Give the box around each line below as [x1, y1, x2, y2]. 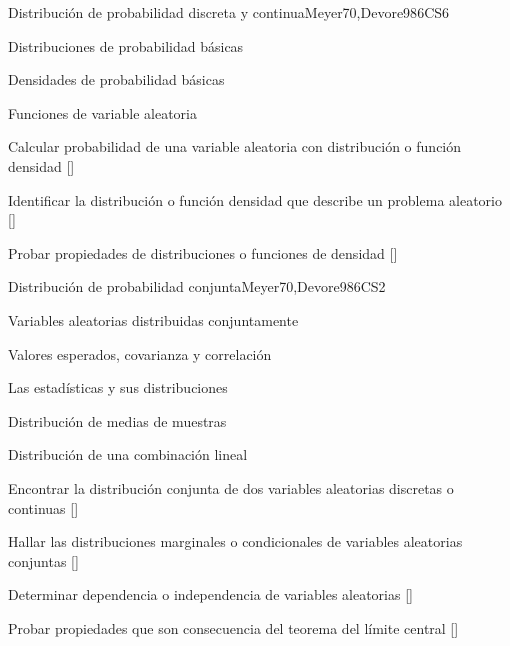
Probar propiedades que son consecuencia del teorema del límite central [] [8, 617, 459, 638]
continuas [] [8, 497, 79, 518]
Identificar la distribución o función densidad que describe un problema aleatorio [8, 189, 502, 210]
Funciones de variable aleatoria [8, 102, 197, 123]
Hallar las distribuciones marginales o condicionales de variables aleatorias [8, 531, 463, 552]
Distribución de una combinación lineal [8, 444, 248, 465]
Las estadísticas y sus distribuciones [8, 377, 228, 398]
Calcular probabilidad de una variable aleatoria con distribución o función [8, 136, 462, 157]
